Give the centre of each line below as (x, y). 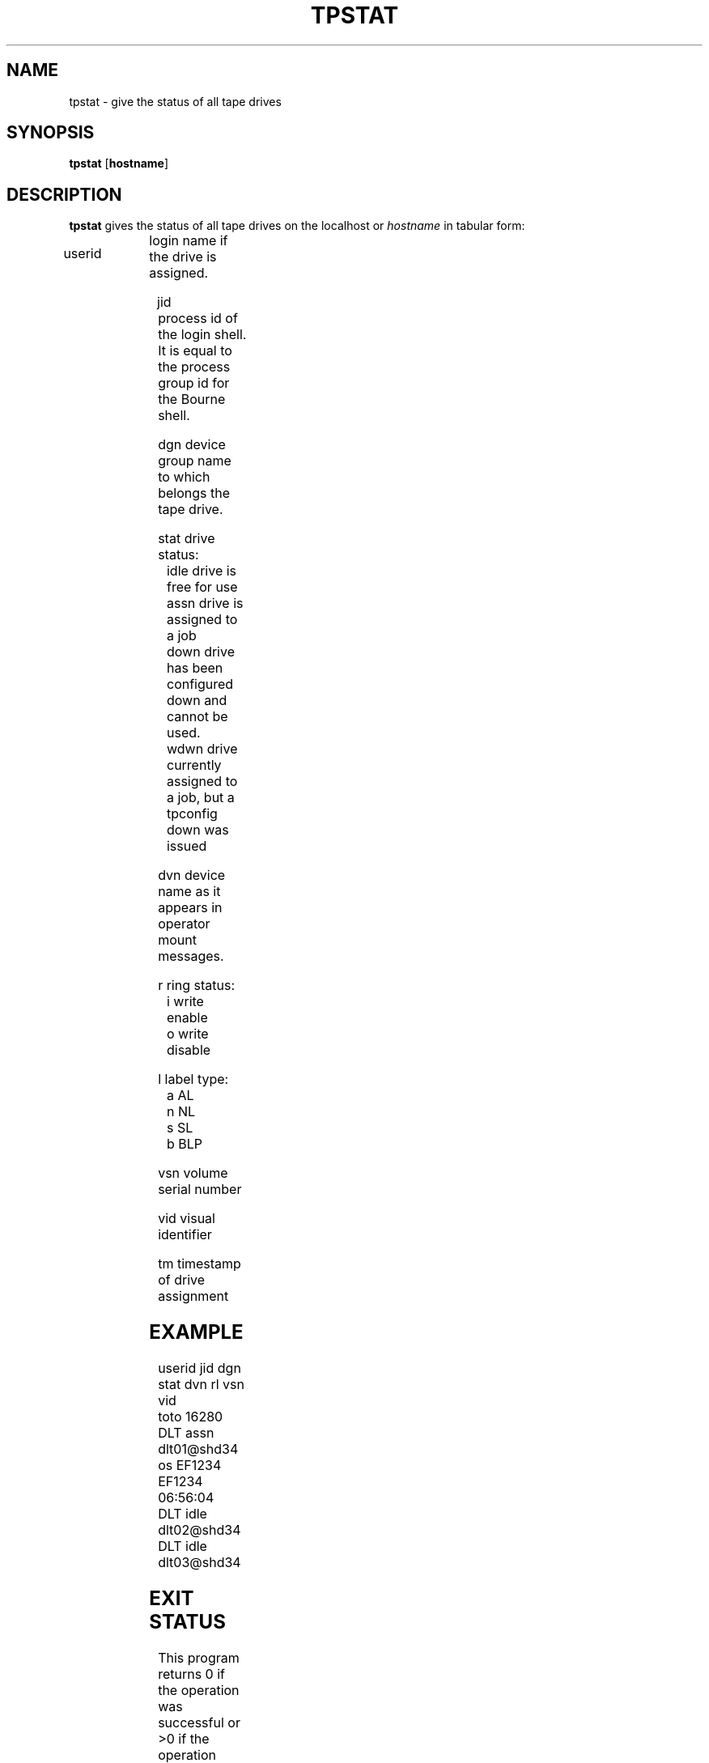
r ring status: (196, 986)
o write (187, 1034)
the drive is (183, 257)
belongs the (194, 493)
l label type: (193, 1079)
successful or (199, 1722)
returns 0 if (191, 1674)
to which (184, 477)
